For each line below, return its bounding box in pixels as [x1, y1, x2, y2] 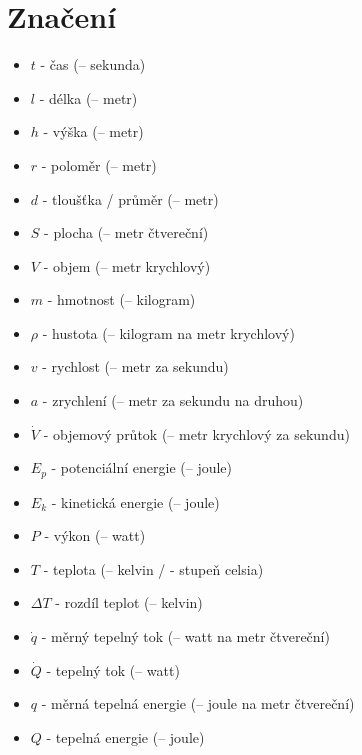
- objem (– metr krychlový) [43, 255, 211, 276]
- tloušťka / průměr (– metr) [42, 188, 219, 209]
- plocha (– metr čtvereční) [44, 222, 209, 243]
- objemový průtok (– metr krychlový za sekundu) [43, 423, 350, 444]
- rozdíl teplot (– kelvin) [55, 592, 203, 613]
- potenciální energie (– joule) [51, 457, 233, 478]
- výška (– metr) [43, 121, 144, 142]
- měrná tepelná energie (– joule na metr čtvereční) [41, 693, 355, 714]
